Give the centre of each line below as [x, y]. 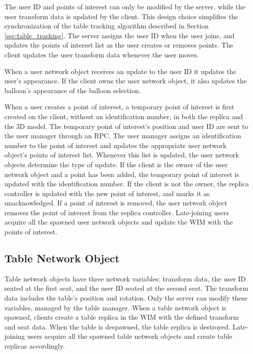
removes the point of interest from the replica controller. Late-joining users [117, 212]
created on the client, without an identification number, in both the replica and [124, 116]
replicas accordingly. [35, 346]
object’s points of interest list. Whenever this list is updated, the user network [122, 155]
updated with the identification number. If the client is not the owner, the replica [127, 184]
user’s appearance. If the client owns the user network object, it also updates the [126, 81]
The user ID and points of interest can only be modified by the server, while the [125, 6]
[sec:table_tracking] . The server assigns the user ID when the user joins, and [120, 35]
